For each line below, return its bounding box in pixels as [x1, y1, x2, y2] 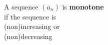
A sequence [4, 1, 38, 11]
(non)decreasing [4, 30, 52, 41]
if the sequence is [4, 11, 56, 21]
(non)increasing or [4, 21, 60, 31]
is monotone [62, 1, 104, 11]
